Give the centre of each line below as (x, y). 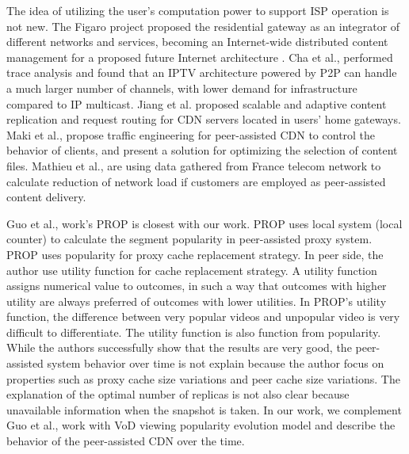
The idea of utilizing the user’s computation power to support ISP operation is (198, 10)
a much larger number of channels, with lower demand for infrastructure (182, 88)
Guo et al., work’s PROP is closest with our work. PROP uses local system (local (204, 223)
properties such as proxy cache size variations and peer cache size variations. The (203, 378)
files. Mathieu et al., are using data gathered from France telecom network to (194, 165)
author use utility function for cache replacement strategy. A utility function (192, 270)
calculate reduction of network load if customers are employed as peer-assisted (196, 181)
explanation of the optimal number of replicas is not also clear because (178, 394)
